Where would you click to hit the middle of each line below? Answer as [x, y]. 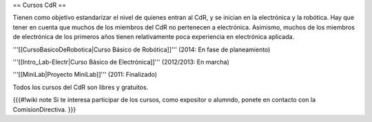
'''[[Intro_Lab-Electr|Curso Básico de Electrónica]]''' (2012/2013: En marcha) [121, 62]
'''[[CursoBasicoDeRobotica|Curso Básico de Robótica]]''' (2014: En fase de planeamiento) [142, 49]
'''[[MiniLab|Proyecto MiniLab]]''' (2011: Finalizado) [85, 75]
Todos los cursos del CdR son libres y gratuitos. [81, 87]
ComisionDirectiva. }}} [44, 109]
